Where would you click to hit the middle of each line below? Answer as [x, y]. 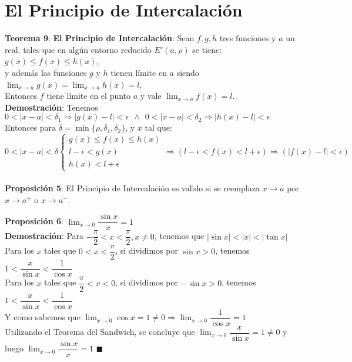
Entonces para [31, 127]
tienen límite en [139, 72]
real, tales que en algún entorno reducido [78, 49]
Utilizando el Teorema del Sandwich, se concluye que [100, 332]
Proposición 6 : [34, 221]
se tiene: [207, 49]
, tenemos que [179, 236]
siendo [188, 72]
